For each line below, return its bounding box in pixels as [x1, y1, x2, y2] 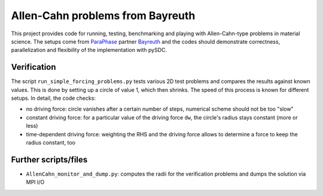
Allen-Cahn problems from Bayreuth [11, 9, 196, 22]
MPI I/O [26, 179, 45, 186]
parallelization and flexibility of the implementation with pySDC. [11, 47, 167, 54]
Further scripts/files [11, 154, 88, 164]
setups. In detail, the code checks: [11, 94, 96, 102]
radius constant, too [26, 139, 76, 146]
